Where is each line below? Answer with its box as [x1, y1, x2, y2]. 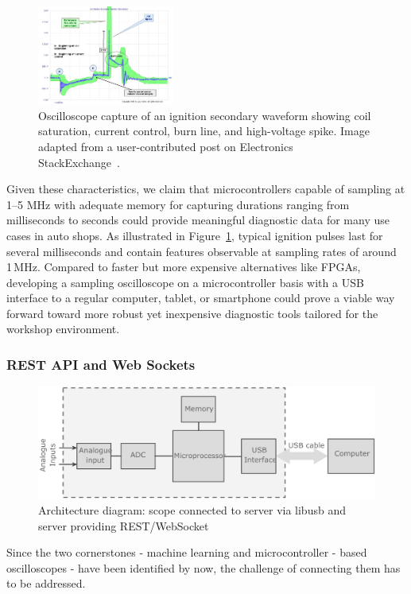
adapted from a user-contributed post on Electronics [38, 138, 293, 154]
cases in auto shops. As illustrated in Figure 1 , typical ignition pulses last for [6, 227, 383, 243]
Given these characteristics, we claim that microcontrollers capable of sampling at [6, 181, 405, 197]
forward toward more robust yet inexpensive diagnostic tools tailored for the [6, 305, 378, 321]
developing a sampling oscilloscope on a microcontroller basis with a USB [6, 274, 364, 290]
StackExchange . [38, 153, 120, 170]
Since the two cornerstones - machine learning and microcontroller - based [6, 544, 367, 561]
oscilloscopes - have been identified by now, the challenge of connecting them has [6, 559, 401, 576]
